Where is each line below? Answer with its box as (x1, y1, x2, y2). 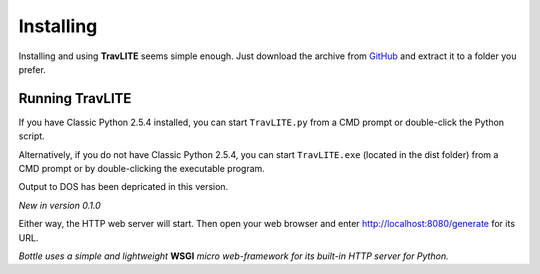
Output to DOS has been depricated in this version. (18, 181, 229, 193)
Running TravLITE (18, 90, 132, 107)
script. (18, 130, 45, 142)
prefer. (18, 63, 47, 75)
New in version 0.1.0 (18, 199, 102, 211)
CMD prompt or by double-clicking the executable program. (18, 163, 265, 175)
